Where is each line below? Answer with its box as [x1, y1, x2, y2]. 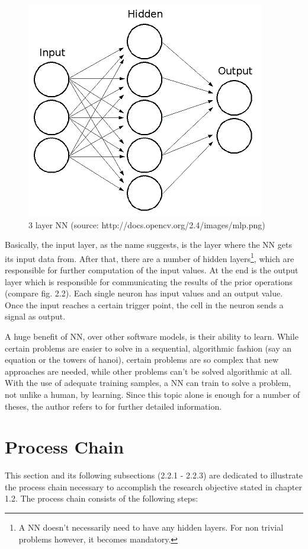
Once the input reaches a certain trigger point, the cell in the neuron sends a [5, 298, 284, 311]
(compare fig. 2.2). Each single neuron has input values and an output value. [5, 287, 283, 299]
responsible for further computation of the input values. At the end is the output [5, 264, 299, 276]
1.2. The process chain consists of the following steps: [5, 492, 198, 505]
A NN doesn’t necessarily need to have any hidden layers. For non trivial [18, 521, 284, 534]
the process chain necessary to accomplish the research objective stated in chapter [5, 480, 302, 493]
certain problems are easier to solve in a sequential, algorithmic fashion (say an [5, 341, 292, 354]
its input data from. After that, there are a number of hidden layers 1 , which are [5, 250, 294, 264]
